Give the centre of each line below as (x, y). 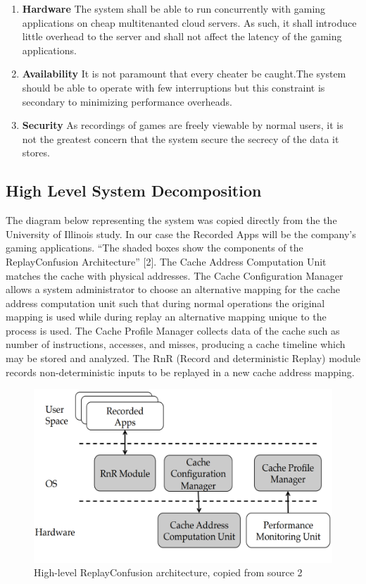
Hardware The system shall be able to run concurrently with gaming (174, 8)
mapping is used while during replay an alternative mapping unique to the (166, 317)
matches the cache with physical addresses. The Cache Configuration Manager (175, 275)
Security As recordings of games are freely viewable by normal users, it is (183, 125)
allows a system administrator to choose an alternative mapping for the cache (173, 289)
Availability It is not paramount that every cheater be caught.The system (184, 74)
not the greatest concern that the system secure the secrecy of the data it (181, 138)
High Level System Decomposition (134, 191)
